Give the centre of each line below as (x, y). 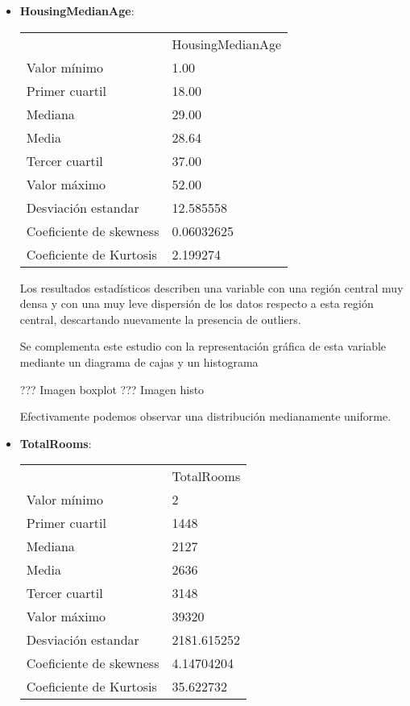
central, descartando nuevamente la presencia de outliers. (160, 319)
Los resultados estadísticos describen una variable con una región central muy (211, 287)
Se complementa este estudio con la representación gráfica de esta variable (203, 346)
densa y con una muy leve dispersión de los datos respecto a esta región (197, 303)
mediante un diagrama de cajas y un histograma (139, 361)
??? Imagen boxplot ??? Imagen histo (112, 389)
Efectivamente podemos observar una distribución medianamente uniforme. (205, 416)
